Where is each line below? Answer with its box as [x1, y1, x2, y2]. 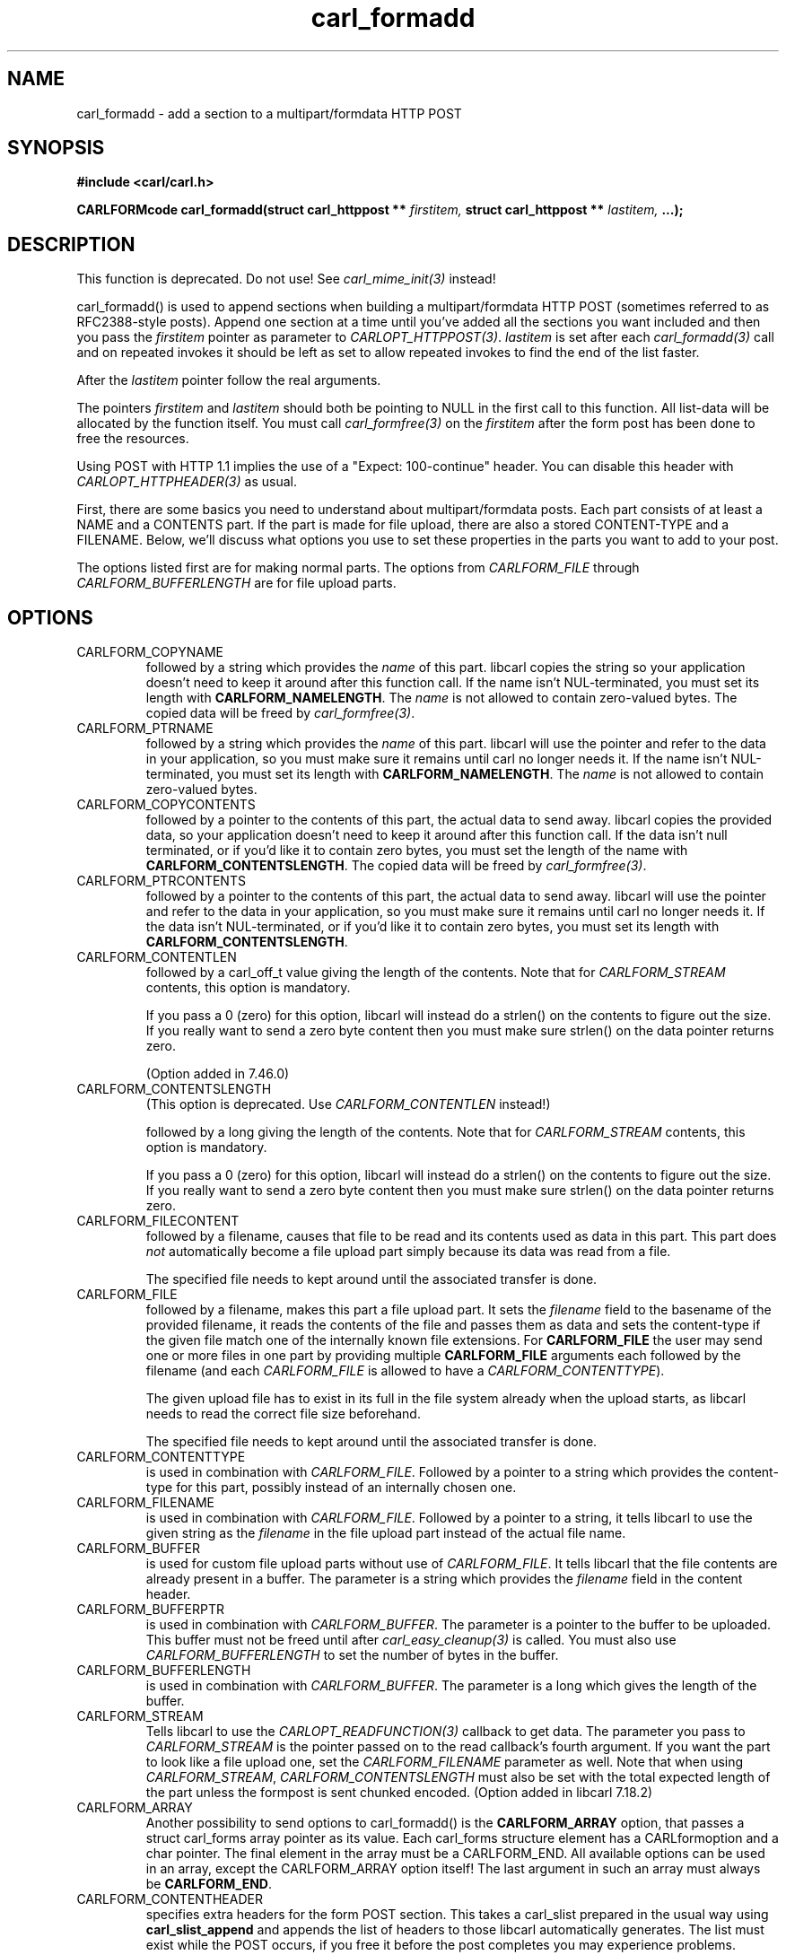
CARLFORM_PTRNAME [76, 720, 214, 737]
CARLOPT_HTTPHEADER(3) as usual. [76, 474, 297, 490]
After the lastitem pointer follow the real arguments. [76, 372, 381, 388]
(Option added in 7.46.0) [145, 1066, 290, 1082]
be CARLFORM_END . [145, 1876, 272, 1892]
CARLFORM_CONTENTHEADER [76, 1891, 263, 1907]
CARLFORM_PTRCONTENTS [76, 873, 246, 889]
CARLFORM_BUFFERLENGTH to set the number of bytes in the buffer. [145, 1647, 559, 1663]
